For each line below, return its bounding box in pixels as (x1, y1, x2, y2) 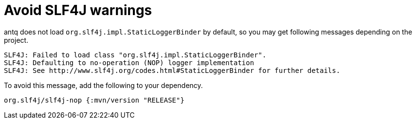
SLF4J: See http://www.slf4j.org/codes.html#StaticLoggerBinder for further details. (4, 66, 341, 74)
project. (4, 35, 29, 44)
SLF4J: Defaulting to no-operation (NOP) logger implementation (4, 58, 254, 67)
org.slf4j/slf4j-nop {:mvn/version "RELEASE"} (4, 96, 184, 104)
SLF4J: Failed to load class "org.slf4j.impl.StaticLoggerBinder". (4, 51, 267, 59)
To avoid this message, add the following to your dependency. (4, 81, 203, 89)
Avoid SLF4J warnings (4, 2, 152, 18)
